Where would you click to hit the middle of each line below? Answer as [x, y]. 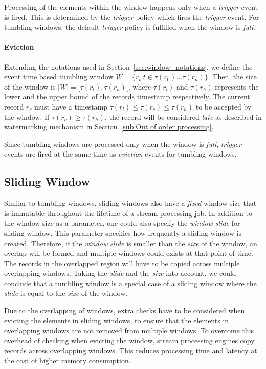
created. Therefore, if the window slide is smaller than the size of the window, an [131, 243]
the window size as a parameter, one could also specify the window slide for [122, 223]
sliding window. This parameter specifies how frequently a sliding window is [123, 233]
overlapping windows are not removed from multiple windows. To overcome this [129, 330]
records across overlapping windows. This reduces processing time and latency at [131, 350]
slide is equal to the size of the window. [66, 293]
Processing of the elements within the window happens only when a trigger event [131, 7]
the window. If [27, 116]
